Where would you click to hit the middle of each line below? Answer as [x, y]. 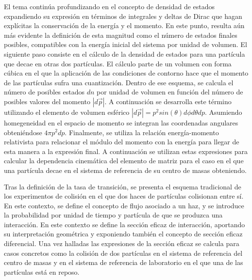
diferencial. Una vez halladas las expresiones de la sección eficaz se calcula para [122, 243]
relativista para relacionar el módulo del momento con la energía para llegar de [122, 142]
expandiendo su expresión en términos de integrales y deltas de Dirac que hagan [123, 16]
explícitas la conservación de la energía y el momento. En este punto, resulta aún [124, 25]
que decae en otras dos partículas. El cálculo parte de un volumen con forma [118, 63]
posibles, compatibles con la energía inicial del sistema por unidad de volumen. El [126, 44]
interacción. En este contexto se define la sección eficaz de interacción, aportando [125, 224]
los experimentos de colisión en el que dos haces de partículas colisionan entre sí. [124, 196]
